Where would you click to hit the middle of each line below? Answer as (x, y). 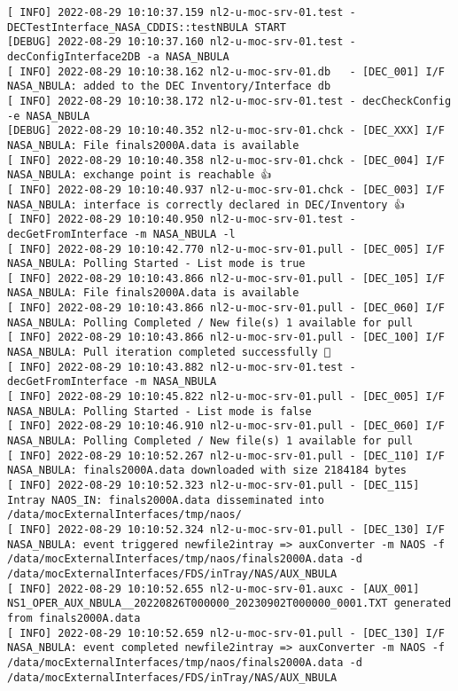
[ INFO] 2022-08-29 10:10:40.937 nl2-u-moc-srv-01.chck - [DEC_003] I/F (226, 189)
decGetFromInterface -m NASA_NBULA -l (121, 234)
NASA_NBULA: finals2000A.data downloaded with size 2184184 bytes (207, 471)
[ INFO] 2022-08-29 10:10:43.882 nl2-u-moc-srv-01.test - (182, 367)
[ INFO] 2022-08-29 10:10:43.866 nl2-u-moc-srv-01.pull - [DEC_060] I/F (226, 308)
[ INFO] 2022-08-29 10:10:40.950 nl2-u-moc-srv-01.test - (182, 220)
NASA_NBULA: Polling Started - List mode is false (159, 411)
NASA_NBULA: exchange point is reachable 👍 (140, 175)
